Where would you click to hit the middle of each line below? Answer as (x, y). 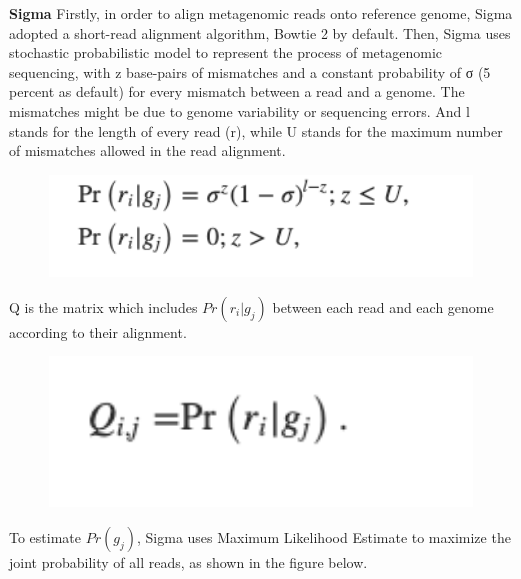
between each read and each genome (383, 306)
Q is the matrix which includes (103, 306)
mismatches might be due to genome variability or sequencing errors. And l (239, 110)
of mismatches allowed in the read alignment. (147, 150)
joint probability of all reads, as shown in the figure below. (188, 561)
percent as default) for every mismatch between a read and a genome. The (237, 91)
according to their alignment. (98, 331)
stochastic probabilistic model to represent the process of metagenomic (226, 52)
